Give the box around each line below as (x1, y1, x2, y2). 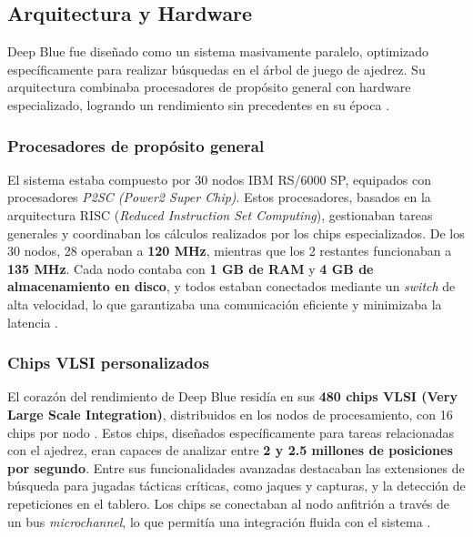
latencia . (7, 312, 59, 331)
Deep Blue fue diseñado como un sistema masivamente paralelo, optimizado (7, 42, 429, 61)
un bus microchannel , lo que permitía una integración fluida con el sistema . (7, 512, 431, 531)
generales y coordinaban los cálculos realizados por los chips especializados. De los (7, 223, 465, 242)
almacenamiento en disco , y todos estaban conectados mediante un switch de (7, 277, 456, 296)
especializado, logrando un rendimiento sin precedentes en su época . (7, 95, 390, 114)
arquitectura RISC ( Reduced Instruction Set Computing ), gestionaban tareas (7, 205, 433, 224)
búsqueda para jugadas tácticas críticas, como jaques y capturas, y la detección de (7, 476, 466, 495)
